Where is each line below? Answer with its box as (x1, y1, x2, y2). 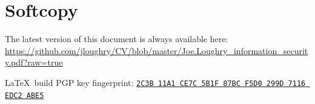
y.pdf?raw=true (5, 56, 63, 69)
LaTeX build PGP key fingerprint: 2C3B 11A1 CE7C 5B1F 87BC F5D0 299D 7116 (5, 76, 306, 88)
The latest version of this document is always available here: (5, 32, 228, 45)
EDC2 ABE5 (5, 91, 44, 100)
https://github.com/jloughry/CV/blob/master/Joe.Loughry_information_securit (5, 44, 308, 57)
